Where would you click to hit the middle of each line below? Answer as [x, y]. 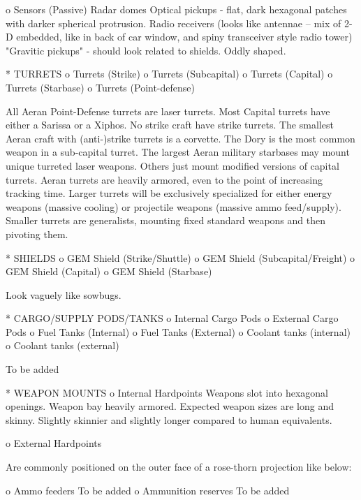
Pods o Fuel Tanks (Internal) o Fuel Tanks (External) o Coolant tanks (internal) [178, 331]
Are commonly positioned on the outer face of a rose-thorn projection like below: [179, 467]
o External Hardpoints [54, 443]
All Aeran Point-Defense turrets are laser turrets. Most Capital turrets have [168, 111]
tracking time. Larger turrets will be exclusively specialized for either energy [169, 193]
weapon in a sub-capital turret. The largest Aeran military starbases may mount [178, 152]
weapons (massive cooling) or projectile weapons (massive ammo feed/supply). [174, 206]
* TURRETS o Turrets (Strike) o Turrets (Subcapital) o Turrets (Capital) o [169, 74]
